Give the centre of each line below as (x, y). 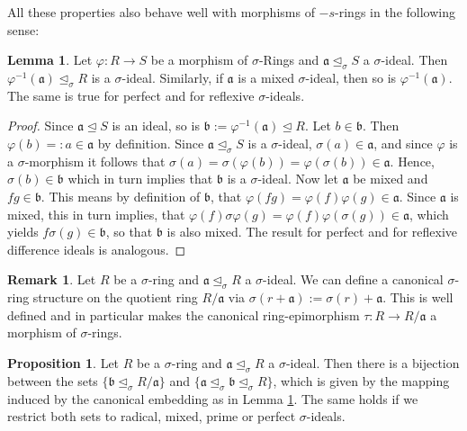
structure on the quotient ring (115, 297)
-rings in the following (395, 12)
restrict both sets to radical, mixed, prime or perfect (152, 416)
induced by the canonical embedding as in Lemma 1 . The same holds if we (213, 398)
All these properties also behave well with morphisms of (161, 12)
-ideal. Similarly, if (172, 77)
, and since (403, 143)
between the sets (53, 380)
